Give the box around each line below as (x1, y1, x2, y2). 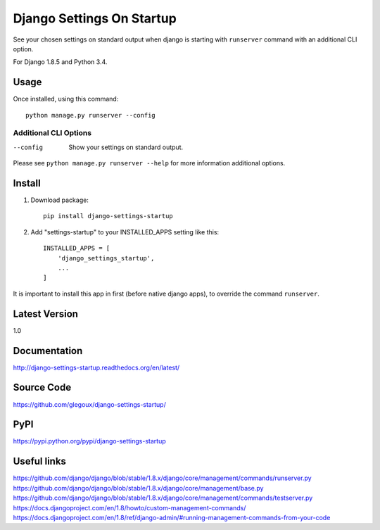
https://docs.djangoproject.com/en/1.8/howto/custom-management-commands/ (13, 503, 246, 512)
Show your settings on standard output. (68, 143, 184, 151)
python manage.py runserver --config (25, 111, 156, 119)
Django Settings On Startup (13, 11, 177, 26)
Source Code (13, 381, 72, 393)
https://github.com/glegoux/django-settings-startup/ (13, 400, 167, 408)
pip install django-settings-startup (43, 212, 174, 220)
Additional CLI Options (13, 128, 91, 138)
